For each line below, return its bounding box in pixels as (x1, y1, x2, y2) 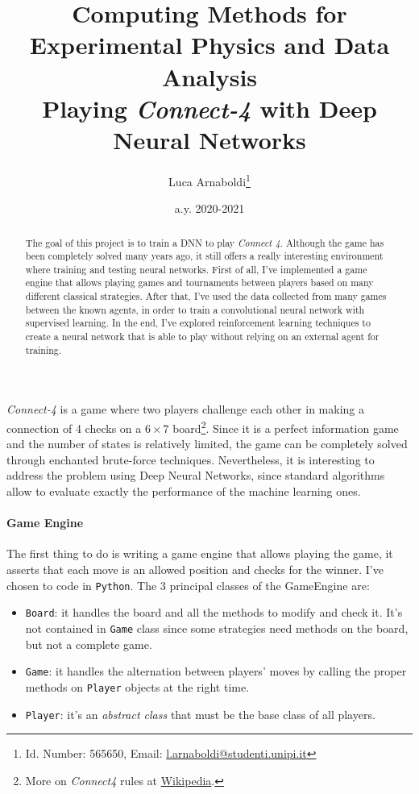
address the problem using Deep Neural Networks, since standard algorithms (6, 467, 385, 484)
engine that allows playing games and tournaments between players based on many (25, 276, 374, 289)
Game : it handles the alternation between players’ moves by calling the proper (25, 663, 407, 680)
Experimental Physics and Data (29, 28, 390, 61)
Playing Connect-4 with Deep (42, 91, 377, 125)
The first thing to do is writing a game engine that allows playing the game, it (6, 545, 393, 562)
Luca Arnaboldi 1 (168, 170, 251, 189)
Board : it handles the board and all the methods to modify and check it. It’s (25, 604, 403, 621)
